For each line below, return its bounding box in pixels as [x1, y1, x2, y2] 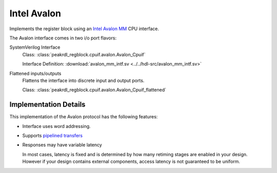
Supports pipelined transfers [22, 132, 83, 138]
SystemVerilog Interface [9, 44, 61, 51]
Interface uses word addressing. [22, 123, 91, 129]
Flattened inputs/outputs [9, 70, 62, 76]
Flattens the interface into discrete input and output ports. [22, 77, 145, 83]
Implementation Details [9, 100, 86, 109]
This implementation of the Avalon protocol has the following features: [9, 114, 158, 120]
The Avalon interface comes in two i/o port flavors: [9, 35, 117, 41]
